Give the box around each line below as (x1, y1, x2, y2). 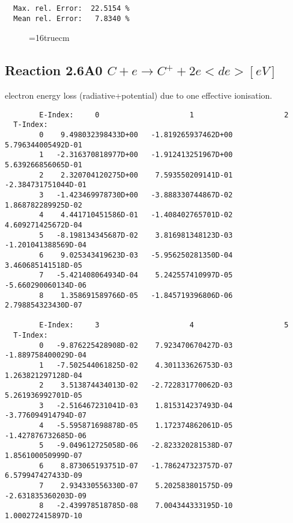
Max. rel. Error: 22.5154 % (13, 4, 130, 13)
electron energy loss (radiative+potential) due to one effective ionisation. (5, 89, 273, 102)
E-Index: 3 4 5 (39, 321, 289, 330)
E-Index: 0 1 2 (39, 110, 289, 119)
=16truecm (29, 31, 70, 44)
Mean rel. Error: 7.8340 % (13, 14, 130, 23)
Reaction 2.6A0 (5, 61, 103, 79)
